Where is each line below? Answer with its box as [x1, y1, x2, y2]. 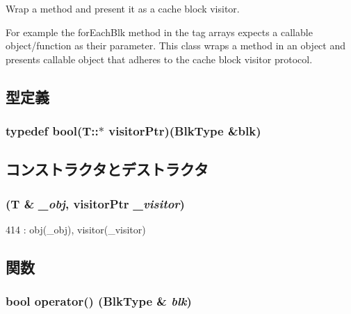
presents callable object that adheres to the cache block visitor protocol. [6, 51, 313, 66]
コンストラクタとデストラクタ [6, 158, 209, 180]
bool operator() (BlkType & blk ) [6, 292, 192, 310]
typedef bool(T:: [6, 122, 99, 140]
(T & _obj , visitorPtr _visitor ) [6, 195, 185, 212]
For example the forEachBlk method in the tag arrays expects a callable [6, 24, 313, 39]
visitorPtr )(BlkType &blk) [108, 122, 261, 140]
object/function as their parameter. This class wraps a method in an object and [6, 38, 345, 53]
